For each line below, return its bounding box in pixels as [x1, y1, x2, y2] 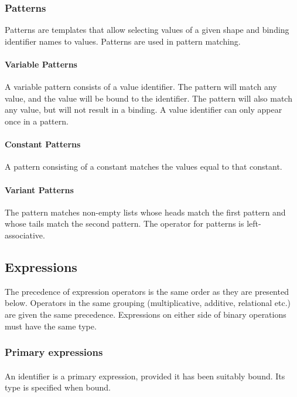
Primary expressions [5, 345, 103, 359]
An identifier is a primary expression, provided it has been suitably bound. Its [5, 369, 285, 382]
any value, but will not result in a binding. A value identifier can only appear [5, 103, 282, 116]
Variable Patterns [5, 58, 77, 70]
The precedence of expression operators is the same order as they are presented [5, 285, 289, 297]
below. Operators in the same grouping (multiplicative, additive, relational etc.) [5, 297, 291, 309]
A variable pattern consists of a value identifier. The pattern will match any [5, 80, 277, 93]
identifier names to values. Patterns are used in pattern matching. [5, 35, 241, 47]
